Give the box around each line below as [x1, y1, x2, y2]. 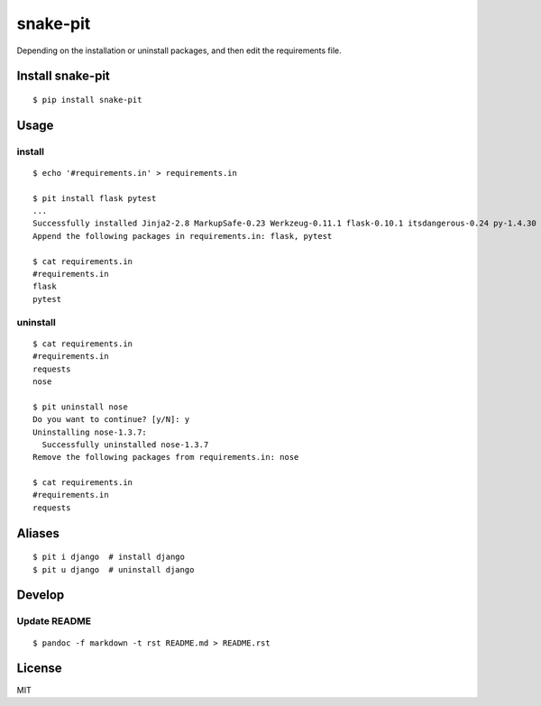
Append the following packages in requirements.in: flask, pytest [32, 231, 333, 241]
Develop [16, 587, 65, 603]
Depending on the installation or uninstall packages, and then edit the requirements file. [16, 45, 342, 56]
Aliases [16, 526, 60, 541]
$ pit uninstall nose [32, 401, 128, 412]
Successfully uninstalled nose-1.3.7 [41, 439, 209, 450]
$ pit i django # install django [32, 552, 185, 563]
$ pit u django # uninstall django [32, 564, 195, 574]
